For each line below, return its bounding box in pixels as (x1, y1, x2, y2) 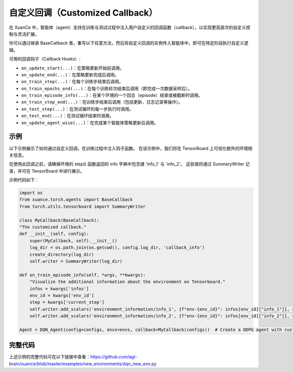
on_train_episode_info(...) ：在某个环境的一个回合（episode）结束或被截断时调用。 (21, 92, 203, 98)
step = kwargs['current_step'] (29, 300, 105, 305)
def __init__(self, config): (19, 231, 89, 237)
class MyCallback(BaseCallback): (19, 218, 100, 223)
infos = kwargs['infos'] (29, 286, 89, 291)
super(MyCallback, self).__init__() (29, 238, 117, 243)
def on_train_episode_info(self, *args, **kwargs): (19, 272, 146, 278)
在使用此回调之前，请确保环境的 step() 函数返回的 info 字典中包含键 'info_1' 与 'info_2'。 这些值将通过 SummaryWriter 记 (9, 161, 250, 167)
